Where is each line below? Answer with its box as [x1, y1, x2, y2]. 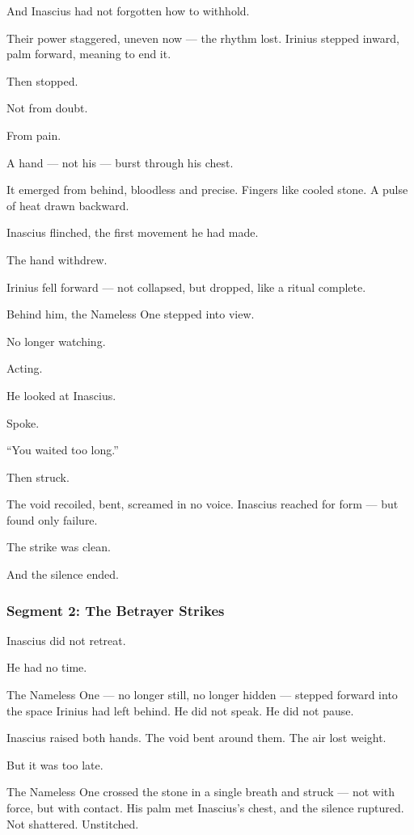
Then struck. [6, 468, 70, 485]
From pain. [6, 126, 61, 143]
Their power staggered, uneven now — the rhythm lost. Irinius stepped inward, [6, 29, 399, 46]
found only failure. [6, 511, 98, 528]
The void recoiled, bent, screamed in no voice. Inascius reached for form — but [6, 496, 399, 512]
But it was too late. [6, 756, 103, 773]
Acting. [6, 360, 43, 377]
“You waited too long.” [6, 441, 119, 458]
